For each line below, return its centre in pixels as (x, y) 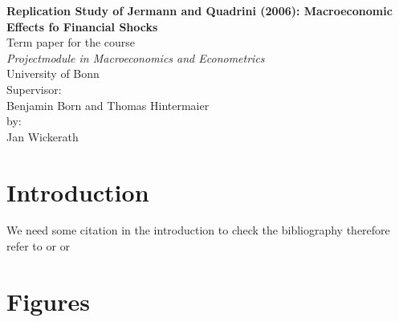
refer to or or (39, 246)
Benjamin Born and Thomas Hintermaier (108, 105)
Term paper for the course (71, 42)
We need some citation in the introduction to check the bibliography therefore (198, 230)
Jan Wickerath (43, 136)
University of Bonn (53, 73)
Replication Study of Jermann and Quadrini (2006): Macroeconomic (199, 10)
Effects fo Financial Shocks (82, 26)
